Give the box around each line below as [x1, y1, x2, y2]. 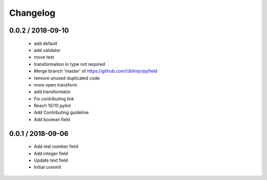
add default [34, 40, 57, 46]
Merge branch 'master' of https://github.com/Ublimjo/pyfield [34, 68, 158, 74]
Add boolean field [34, 116, 70, 122]
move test [34, 54, 54, 60]
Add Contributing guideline [34, 109, 89, 116]
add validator [34, 47, 61, 53]
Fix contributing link [34, 95, 74, 101]
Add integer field [34, 150, 68, 156]
